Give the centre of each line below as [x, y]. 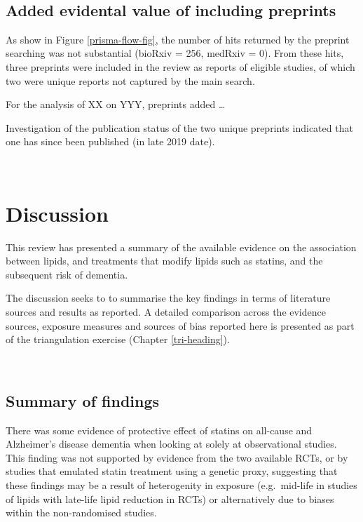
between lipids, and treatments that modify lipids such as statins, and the [164, 261]
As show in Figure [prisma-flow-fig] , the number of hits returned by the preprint [178, 39]
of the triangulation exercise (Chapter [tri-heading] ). [118, 339]
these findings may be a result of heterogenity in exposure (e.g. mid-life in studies [181, 485]
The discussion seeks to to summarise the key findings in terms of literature [168, 298]
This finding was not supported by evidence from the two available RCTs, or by [177, 457]
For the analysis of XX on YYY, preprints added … [116, 104]
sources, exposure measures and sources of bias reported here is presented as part [180, 325]
